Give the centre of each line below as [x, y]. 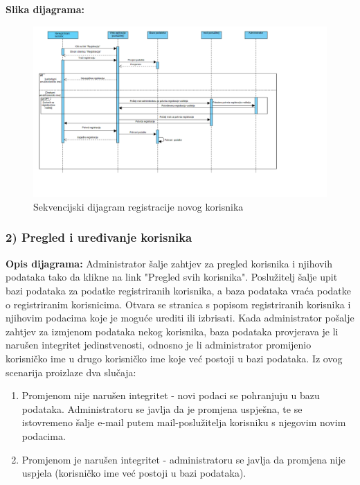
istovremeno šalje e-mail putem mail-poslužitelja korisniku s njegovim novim [184, 422]
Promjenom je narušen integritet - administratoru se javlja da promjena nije [183, 459]
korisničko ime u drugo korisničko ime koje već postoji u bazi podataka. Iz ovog [174, 358]
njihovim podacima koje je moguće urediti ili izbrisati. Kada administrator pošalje [180, 318]
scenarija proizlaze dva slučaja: [71, 372]
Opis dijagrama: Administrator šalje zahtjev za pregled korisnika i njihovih [169, 263]
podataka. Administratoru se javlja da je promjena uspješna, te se [162, 408]
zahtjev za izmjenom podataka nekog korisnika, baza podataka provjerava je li [172, 331]
